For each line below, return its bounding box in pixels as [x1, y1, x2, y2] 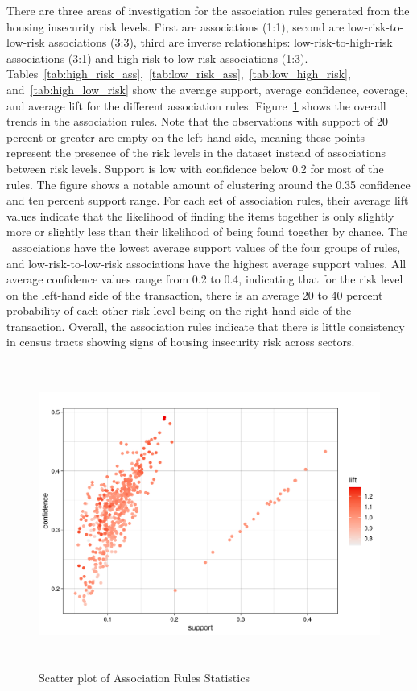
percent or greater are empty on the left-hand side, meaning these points [6, 128, 365, 145]
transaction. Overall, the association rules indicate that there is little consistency [6, 317, 405, 334]
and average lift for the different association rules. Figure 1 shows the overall [6, 97, 386, 114]
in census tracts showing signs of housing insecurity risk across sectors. [6, 333, 355, 350]
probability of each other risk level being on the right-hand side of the [6, 302, 352, 319]
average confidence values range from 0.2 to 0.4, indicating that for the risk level [6, 271, 403, 288]
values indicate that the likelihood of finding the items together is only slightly [6, 207, 394, 224]
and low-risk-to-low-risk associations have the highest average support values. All [6, 254, 407, 271]
